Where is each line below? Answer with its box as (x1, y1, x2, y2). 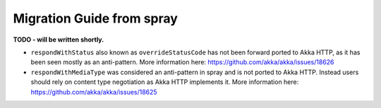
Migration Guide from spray (13, 11, 178, 26)
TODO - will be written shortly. (13, 35, 104, 44)
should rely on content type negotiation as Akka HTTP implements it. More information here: (30, 78, 299, 86)
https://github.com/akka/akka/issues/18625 (30, 88, 158, 96)
